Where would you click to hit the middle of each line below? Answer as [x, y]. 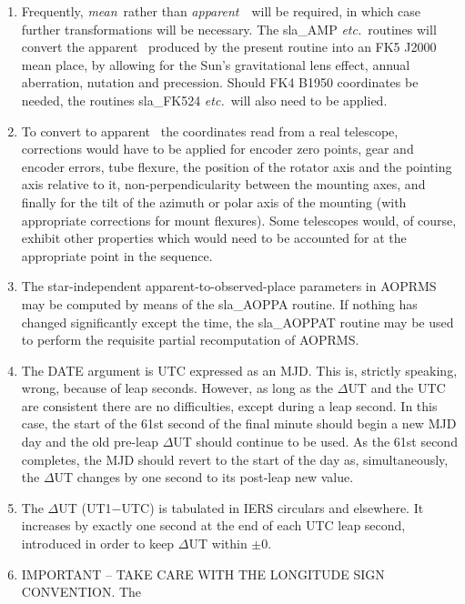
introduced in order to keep [98, 544]
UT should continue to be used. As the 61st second [315, 442]
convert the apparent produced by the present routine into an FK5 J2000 [229, 47]
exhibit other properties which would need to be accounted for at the [214, 238]
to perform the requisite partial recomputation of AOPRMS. [190, 340]
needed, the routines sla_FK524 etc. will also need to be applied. [204, 100]
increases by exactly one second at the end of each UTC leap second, [213, 525]
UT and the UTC [397, 388]
